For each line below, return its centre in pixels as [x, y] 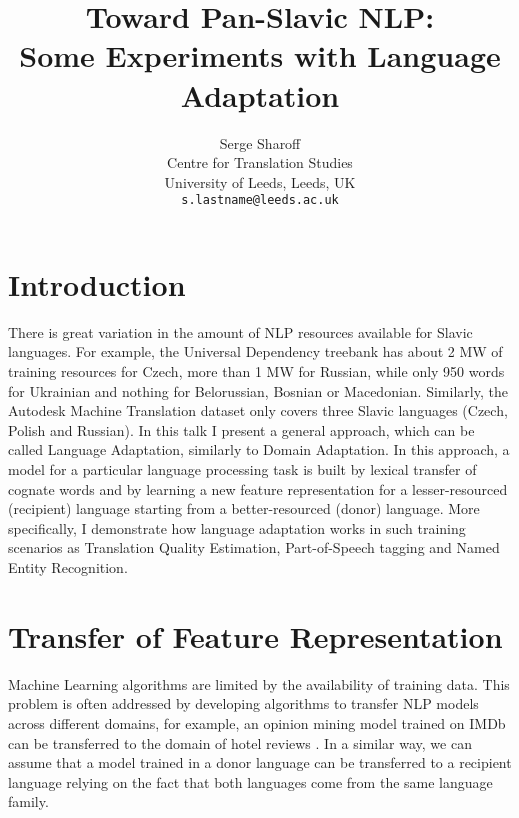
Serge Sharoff [260, 142]
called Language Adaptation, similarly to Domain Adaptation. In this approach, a [259, 449]
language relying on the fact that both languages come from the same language [250, 781]
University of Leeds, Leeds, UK [260, 181]
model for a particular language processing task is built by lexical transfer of [242, 469]
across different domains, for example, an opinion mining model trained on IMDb [257, 722]
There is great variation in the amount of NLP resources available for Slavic [240, 331]
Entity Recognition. [68, 567]
